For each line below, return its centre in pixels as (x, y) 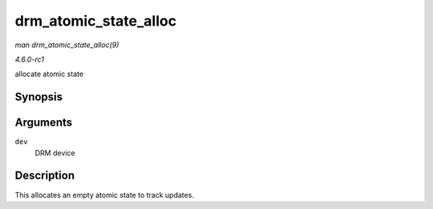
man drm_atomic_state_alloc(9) (67, 45)
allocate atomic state (49, 74)
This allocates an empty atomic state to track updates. (104, 195)
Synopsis (39, 97)
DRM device (55, 153)
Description (45, 176)
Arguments (44, 123)
